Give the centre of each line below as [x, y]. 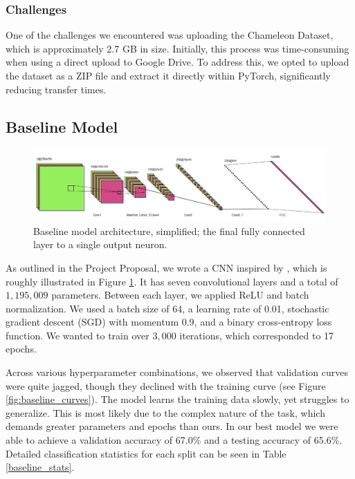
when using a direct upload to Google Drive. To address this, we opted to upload [177, 62]
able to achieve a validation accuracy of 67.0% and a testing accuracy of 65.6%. [174, 440]
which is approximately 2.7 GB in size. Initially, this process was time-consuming [177, 48]
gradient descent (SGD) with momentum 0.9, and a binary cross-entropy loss [169, 322]
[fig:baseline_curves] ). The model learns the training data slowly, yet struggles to [177, 399]
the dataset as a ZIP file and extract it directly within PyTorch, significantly [168, 75]
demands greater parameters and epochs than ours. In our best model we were [172, 426]
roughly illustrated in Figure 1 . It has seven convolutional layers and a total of [172, 281]
